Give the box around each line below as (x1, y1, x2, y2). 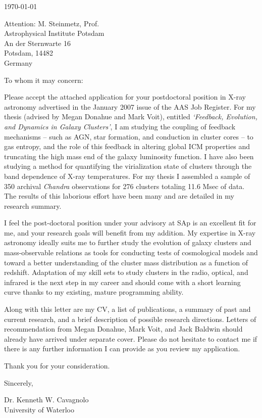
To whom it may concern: (4, 74, 83, 85)
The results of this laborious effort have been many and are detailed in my (4, 191, 234, 201)
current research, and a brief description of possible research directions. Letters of (4, 313, 256, 324)
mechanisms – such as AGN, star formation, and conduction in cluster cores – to (4, 131, 253, 142)
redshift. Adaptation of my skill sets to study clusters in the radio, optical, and (4, 267, 248, 277)
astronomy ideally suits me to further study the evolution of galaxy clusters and (4, 237, 251, 248)
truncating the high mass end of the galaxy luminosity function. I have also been (4, 151, 254, 161)
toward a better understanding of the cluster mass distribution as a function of (4, 257, 248, 267)
